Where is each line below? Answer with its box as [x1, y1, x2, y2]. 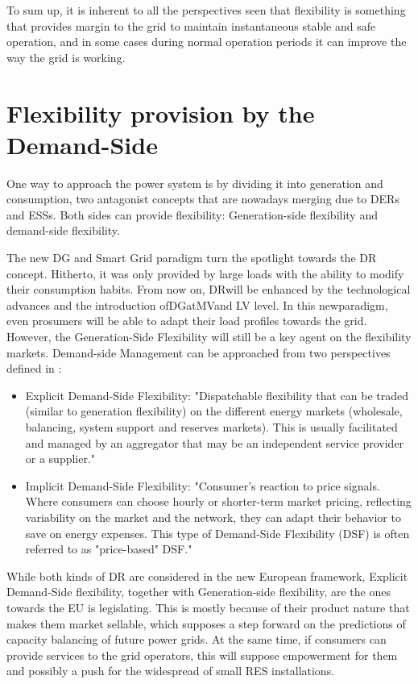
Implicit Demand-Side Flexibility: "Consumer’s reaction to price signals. [25, 477, 380, 494]
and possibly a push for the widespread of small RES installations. [6, 662, 335, 679]
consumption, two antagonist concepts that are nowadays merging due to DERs [6, 190, 399, 207]
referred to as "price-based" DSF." [25, 540, 192, 557]
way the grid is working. [6, 48, 126, 65]
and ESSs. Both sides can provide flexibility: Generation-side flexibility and [6, 206, 378, 223]
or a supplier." [25, 450, 96, 467]
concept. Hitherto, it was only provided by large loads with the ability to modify [6, 265, 404, 282]
